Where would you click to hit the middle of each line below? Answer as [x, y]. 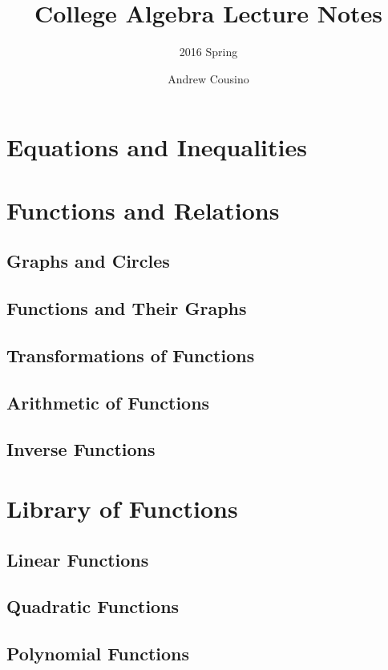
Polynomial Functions [98, 654]
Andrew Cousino [208, 78]
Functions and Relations [143, 210]
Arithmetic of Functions [108, 402]
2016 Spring [208, 52]
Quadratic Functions [93, 606]
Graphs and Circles [88, 261]
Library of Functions [122, 508]
